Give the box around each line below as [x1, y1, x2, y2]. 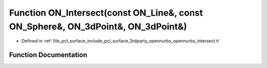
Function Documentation [9, 51, 88, 59]
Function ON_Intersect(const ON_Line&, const [9, 7, 203, 18]
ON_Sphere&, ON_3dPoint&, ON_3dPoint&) [9, 21, 187, 32]
